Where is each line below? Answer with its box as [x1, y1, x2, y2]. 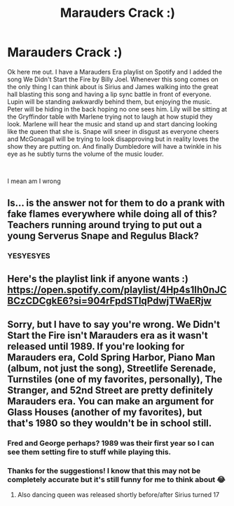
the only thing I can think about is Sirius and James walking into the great [7, 82, 219, 91]
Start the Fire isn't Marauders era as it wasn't [7, 330, 208, 342]
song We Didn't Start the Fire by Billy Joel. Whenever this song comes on [7, 75, 219, 84]
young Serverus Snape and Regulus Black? [7, 230, 199, 242]
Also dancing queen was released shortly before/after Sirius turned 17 [17, 491, 219, 499]
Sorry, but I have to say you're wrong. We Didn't [7, 319, 221, 331]
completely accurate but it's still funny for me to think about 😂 [7, 474, 226, 484]
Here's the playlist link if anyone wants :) [7, 272, 189, 285]
